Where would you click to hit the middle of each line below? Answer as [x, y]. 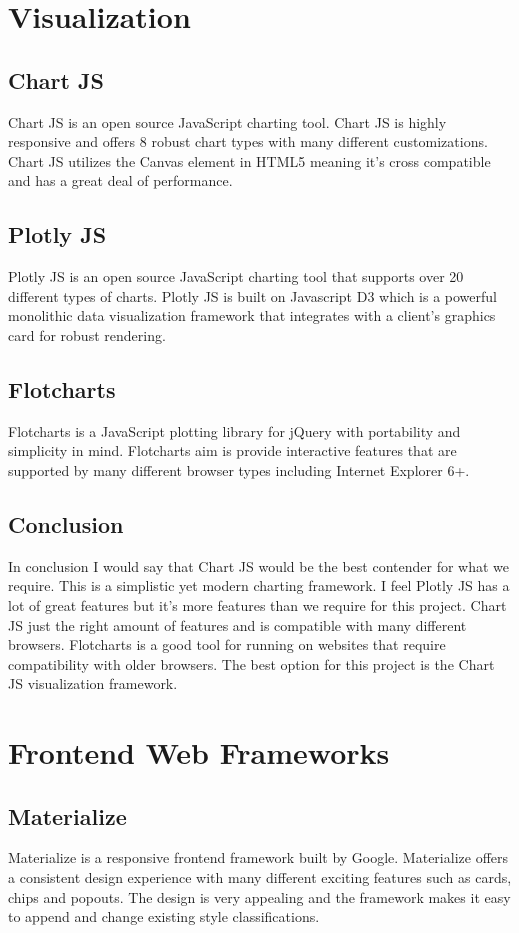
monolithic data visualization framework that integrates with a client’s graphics [252, 315]
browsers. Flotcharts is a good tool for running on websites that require [227, 644]
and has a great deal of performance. [120, 180]
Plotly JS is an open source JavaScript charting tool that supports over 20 [236, 276]
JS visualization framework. [93, 683]
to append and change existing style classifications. [164, 916]
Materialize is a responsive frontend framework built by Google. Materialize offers [258, 857]
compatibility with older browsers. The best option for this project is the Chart [251, 663]
